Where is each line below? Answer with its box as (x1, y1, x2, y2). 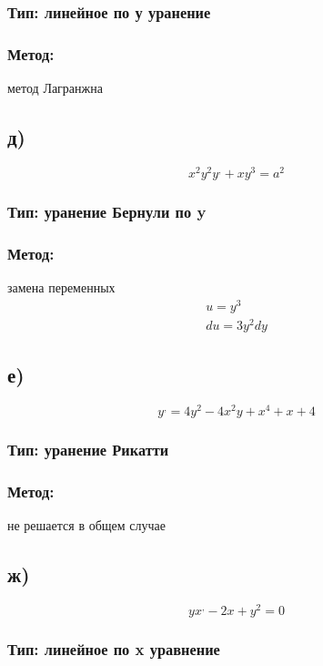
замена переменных (7, 278, 116, 296)
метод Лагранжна (7, 78, 103, 97)
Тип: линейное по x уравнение (7, 637, 220, 660)
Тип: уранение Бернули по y (7, 200, 207, 222)
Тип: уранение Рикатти (7, 438, 169, 461)
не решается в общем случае (7, 516, 166, 535)
